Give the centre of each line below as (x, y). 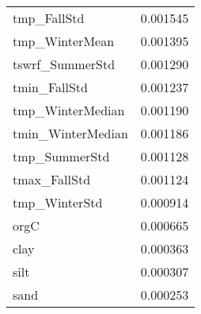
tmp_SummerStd (61, 156)
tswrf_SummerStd (64, 64)
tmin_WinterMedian (70, 133)
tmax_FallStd (52, 179)
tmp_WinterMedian (69, 110)
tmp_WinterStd (58, 202)
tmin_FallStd (50, 87)
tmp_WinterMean (64, 41)
